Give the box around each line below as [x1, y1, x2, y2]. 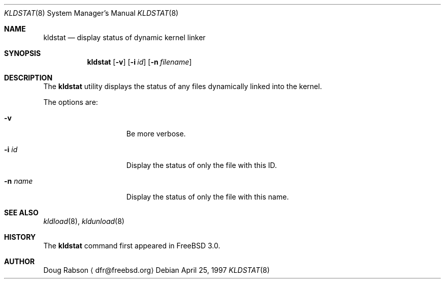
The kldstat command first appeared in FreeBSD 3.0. [43, 241, 220, 250]
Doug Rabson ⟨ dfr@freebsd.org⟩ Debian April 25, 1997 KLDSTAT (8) [43, 266, 270, 274]
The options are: [43, 98, 98, 106]
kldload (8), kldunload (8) [43, 217, 124, 225]
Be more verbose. [126, 129, 186, 138]
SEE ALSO [4, 208, 39, 217]
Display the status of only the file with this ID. [126, 161, 277, 169]
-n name [4, 177, 33, 185]
